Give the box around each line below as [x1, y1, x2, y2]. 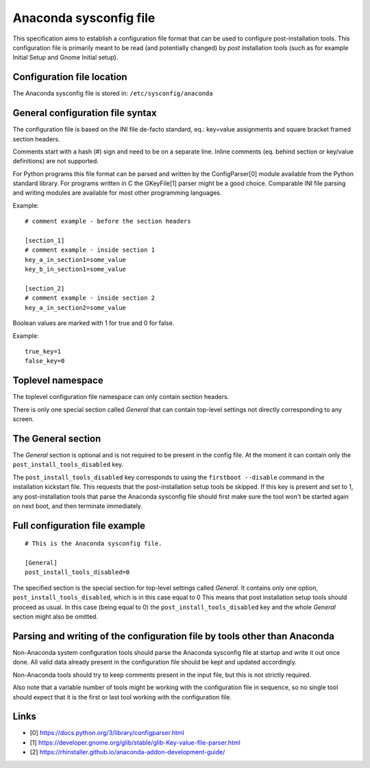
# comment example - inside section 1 [25, 246, 156, 254]
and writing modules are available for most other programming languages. [12, 189, 222, 197]
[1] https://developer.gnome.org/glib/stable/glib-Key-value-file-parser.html [29, 738, 241, 747]
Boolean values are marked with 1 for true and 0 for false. [12, 319, 175, 327]
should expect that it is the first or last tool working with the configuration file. [12, 693, 232, 701]
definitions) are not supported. [12, 157, 99, 165]
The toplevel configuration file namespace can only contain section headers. [12, 393, 230, 401]
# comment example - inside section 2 [25, 294, 156, 302]
